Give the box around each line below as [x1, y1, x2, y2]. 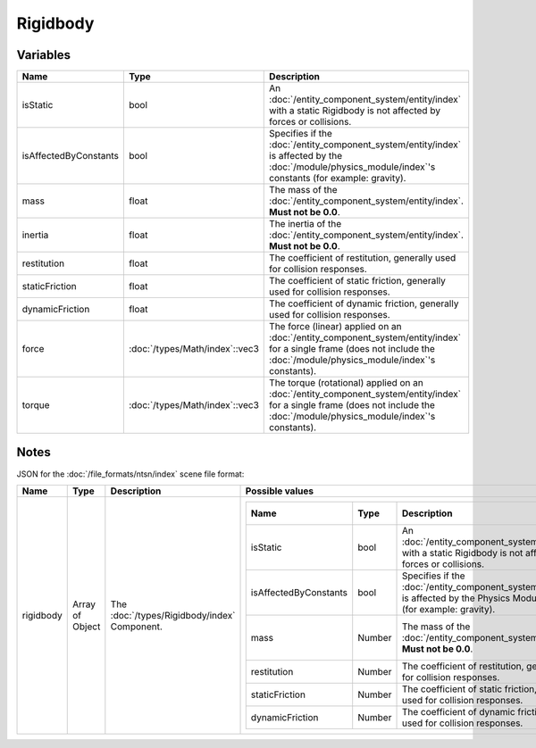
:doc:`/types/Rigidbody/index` [110, 609, 236, 621]
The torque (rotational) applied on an [269, 377, 423, 389]
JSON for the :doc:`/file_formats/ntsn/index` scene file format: [16, 469, 245, 479]
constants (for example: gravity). [269, 172, 406, 185]
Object [72, 620, 101, 633]
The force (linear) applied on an [269, 320, 402, 333]
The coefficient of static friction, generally [269, 275, 447, 287]
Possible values [245, 485, 314, 497]
